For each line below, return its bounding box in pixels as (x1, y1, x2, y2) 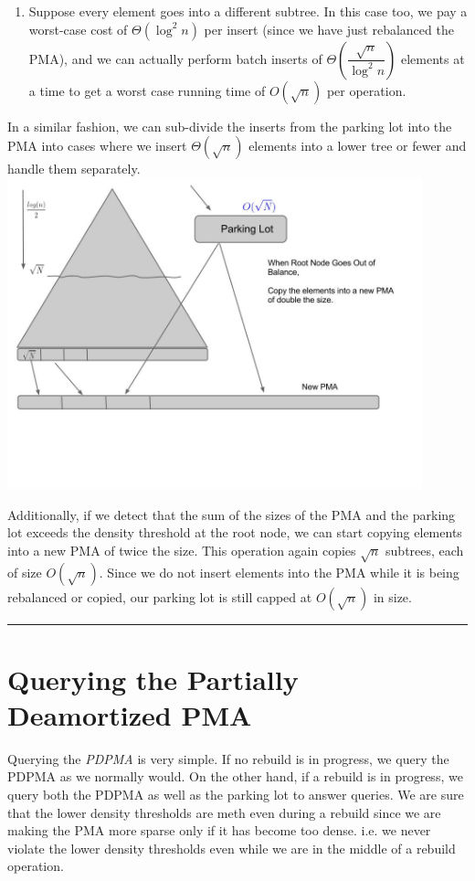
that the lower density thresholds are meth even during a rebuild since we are (7, 802, 441, 822)
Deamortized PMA (7, 695, 252, 733)
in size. (373, 588, 412, 607)
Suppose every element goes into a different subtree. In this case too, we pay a (28, 2, 468, 20)
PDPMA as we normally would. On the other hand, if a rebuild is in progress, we (7, 767, 463, 786)
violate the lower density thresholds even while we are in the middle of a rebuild (7, 838, 456, 857)
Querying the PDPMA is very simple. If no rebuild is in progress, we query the (7, 748, 449, 768)
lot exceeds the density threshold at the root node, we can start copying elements (7, 523, 462, 542)
